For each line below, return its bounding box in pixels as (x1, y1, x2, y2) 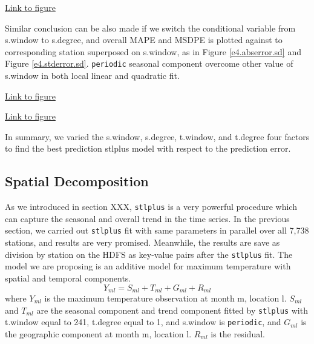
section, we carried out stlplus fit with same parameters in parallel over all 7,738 (5, 224, 309, 237)
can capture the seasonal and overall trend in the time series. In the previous (5, 212, 290, 224)
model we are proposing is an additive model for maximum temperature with (5, 260, 291, 272)
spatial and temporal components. (5, 271, 131, 284)
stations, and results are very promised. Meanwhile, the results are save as (5, 236, 280, 249)
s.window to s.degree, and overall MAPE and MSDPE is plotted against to (5, 33, 283, 46)
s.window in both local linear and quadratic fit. (5, 69, 180, 82)
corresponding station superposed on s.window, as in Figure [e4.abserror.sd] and (5, 45, 301, 58)
